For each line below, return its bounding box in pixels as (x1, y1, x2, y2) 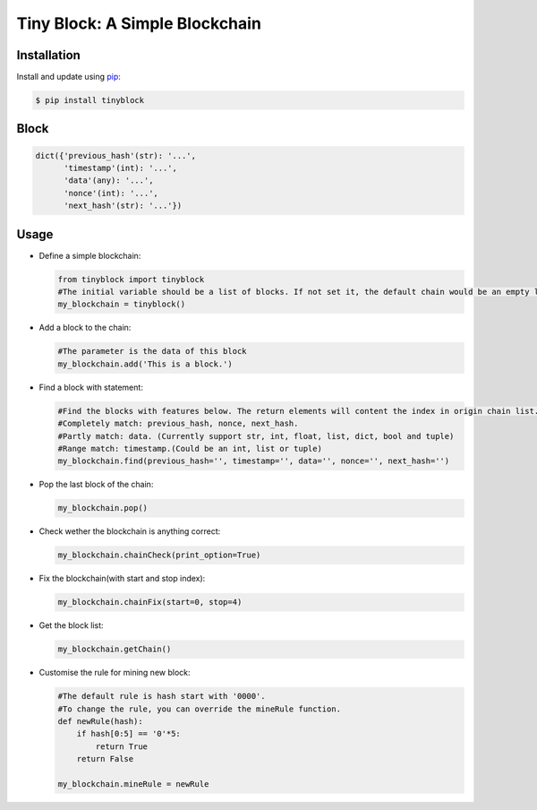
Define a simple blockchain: (38, 250, 141, 261)
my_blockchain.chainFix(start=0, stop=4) (57, 597, 243, 607)
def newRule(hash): (57, 716, 143, 726)
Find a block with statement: (38, 382, 143, 392)
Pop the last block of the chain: (38, 479, 154, 490)
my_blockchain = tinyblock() (57, 299, 186, 309)
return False (76, 754, 134, 764)
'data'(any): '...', (64, 176, 154, 185)
